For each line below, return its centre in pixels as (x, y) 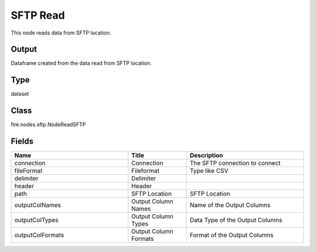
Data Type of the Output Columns (236, 220)
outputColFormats (39, 235)
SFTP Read (38, 15)
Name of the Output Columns (230, 205)
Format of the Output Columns (232, 235)
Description (207, 156)
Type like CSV (209, 171)
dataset (20, 94)
